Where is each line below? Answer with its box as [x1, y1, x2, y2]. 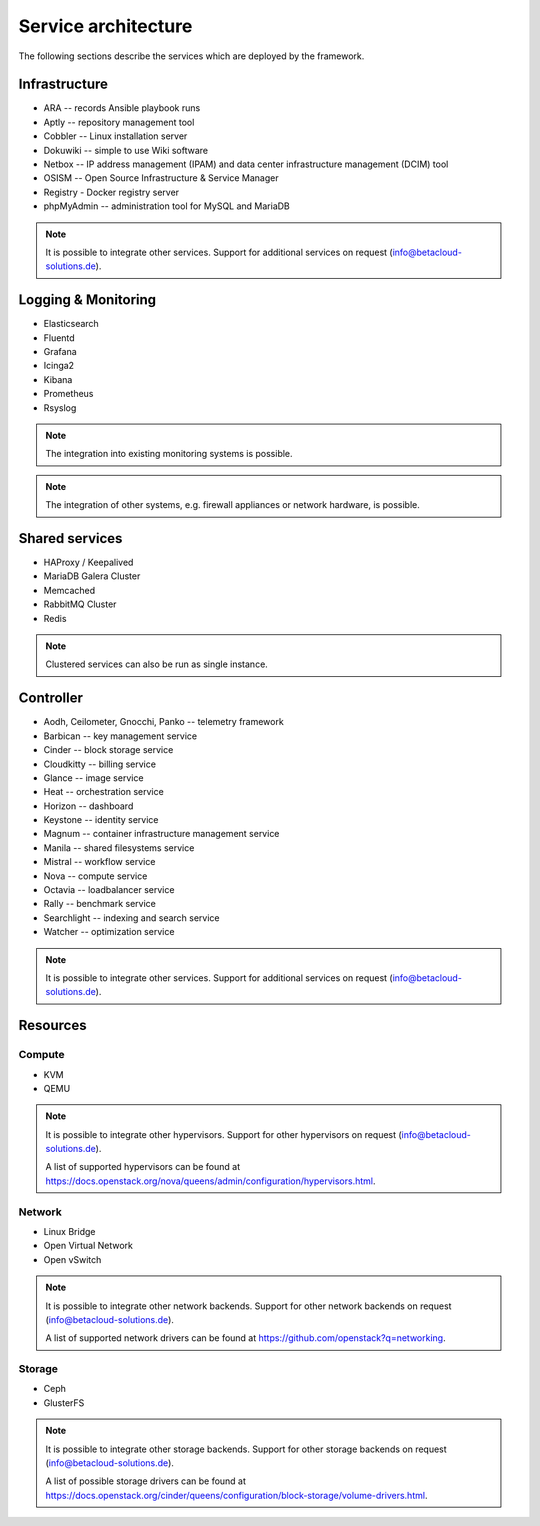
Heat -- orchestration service [43, 786, 164, 798]
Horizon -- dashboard [43, 800, 134, 812]
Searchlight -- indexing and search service [43, 911, 220, 924]
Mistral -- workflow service [43, 856, 156, 868]
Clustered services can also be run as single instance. [45, 658, 269, 670]
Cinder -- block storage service [43, 744, 174, 756]
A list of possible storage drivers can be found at [45, 1475, 247, 1487]
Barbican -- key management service [43, 730, 198, 742]
